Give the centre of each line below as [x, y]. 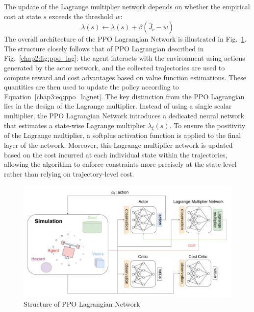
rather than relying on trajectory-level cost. [69, 173]
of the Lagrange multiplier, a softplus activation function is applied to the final [123, 135]
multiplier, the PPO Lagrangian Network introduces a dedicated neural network [124, 115]
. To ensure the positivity [207, 125]
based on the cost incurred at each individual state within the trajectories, [116, 154]
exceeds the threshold [81, 16]
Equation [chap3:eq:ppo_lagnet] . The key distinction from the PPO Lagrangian [124, 96]
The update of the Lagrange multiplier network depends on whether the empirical [127, 6]
